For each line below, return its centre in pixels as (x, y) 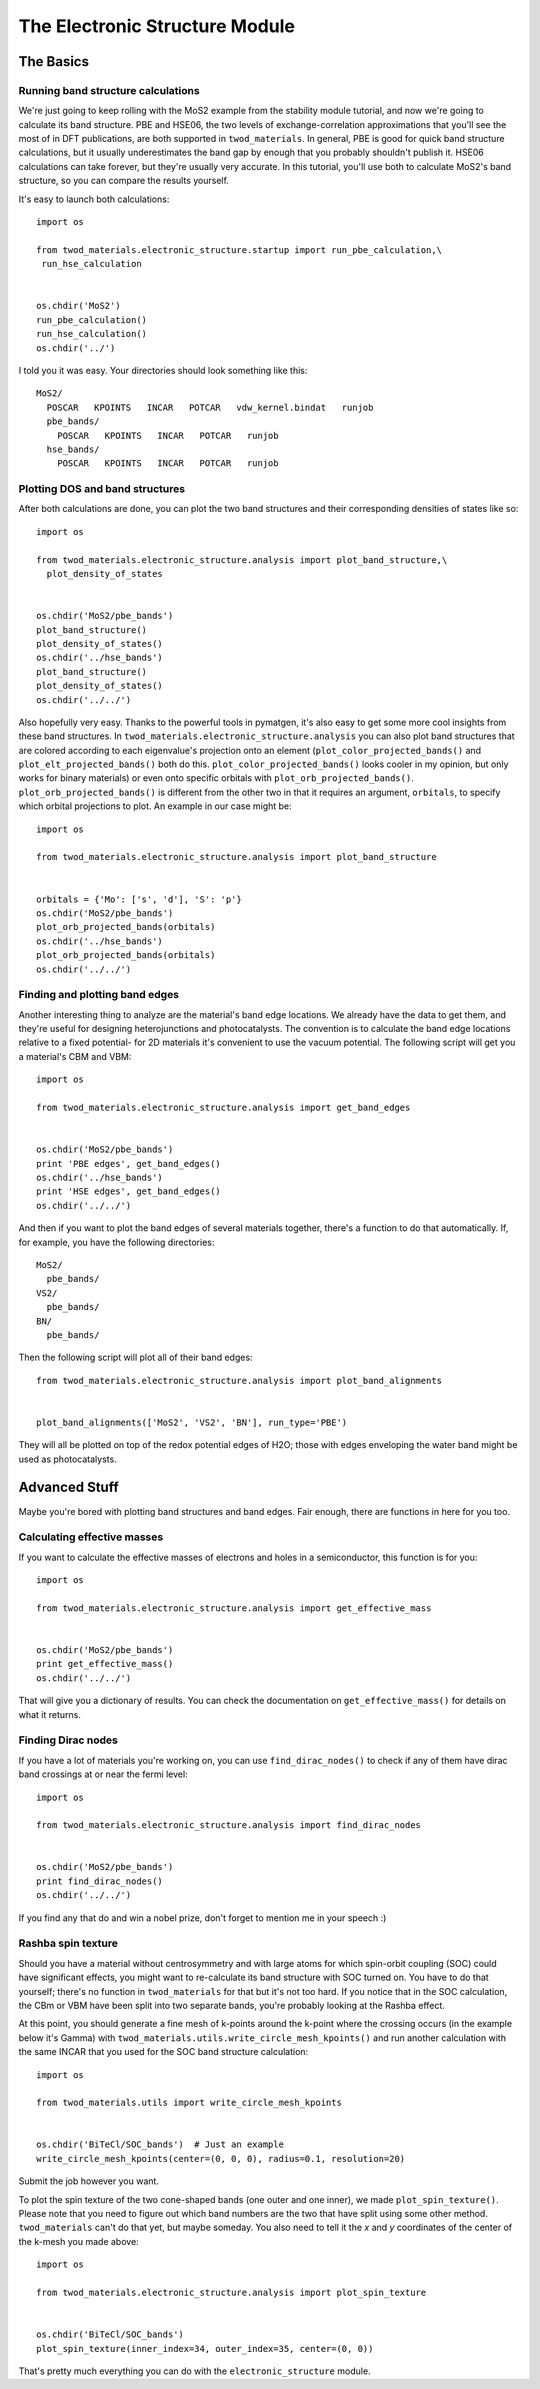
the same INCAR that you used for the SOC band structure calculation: (163, 2052)
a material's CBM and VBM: (75, 1056)
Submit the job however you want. (89, 2181)
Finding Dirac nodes (68, 1740)
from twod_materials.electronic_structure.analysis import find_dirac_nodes (229, 1825)
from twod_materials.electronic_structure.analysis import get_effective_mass (234, 1608)
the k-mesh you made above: (78, 2241)
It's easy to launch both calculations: (94, 199)
